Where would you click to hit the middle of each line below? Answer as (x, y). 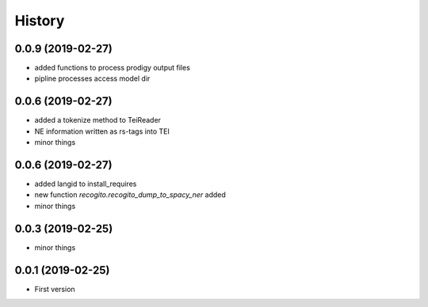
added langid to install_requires (86, 184)
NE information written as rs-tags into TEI (102, 131)
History (40, 21)
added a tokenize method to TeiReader (98, 120)
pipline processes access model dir (92, 78)
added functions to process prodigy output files (112, 68)
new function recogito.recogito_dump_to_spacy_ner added (130, 195)
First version (55, 289)
